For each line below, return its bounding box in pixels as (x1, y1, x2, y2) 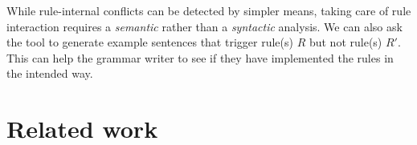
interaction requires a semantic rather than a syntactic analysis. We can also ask (6, 18, 403, 34)
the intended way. (6, 65, 93, 82)
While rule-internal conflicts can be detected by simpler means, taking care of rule (6, 2, 411, 18)
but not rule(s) (309, 34, 382, 50)
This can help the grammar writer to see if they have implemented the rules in (6, 49, 394, 66)
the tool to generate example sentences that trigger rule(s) (6, 34, 293, 50)
